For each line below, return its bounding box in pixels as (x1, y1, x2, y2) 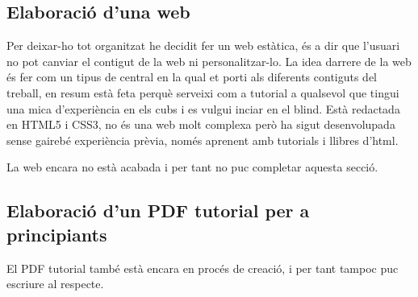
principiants (6, 221, 107, 246)
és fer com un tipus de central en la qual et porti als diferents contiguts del (6, 68, 378, 85)
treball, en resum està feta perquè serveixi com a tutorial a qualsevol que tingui (6, 84, 399, 101)
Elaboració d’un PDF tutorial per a (6, 198, 310, 223)
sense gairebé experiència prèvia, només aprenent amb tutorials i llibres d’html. (6, 131, 399, 148)
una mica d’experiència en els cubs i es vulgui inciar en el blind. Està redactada (6, 100, 400, 117)
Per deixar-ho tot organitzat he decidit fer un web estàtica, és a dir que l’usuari (6, 37, 400, 54)
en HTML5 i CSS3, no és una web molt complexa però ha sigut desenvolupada (6, 116, 395, 133)
